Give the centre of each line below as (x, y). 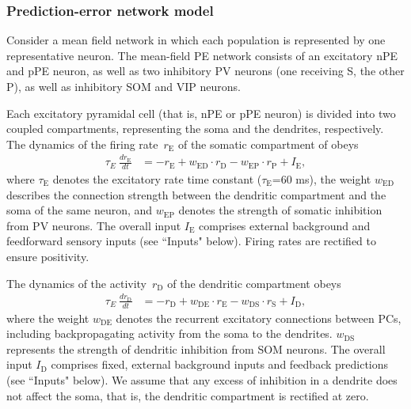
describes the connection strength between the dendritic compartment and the (196, 194)
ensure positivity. (48, 256)
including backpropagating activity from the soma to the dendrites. (169, 333)
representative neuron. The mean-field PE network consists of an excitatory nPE (202, 55)
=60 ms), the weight (322, 178)
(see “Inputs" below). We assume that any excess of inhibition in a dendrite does (202, 380)
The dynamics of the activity (77, 283)
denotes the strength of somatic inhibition (280, 210)
